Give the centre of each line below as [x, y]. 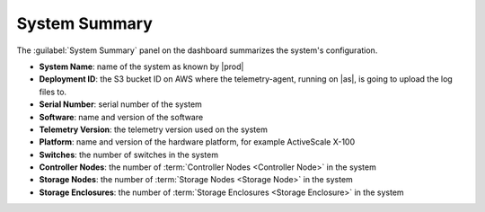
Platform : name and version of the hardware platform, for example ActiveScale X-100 [197, 142]
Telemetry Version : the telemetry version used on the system [154, 129]
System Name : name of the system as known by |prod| [141, 66]
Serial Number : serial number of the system [120, 104]
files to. [53, 92]
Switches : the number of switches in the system [129, 155]
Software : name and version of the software [121, 117]
